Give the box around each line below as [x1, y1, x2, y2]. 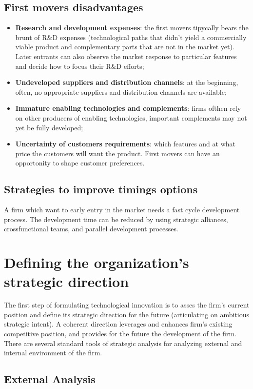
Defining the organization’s [4, 252, 189, 272]
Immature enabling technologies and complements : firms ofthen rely [15, 103, 241, 113]
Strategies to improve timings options [4, 182, 198, 197]
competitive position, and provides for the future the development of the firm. [4, 328, 237, 338]
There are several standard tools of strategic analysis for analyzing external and [4, 338, 242, 348]
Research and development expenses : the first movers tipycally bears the [15, 22, 249, 33]
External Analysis [4, 371, 96, 387]
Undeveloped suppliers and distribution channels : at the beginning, [15, 77, 238, 87]
